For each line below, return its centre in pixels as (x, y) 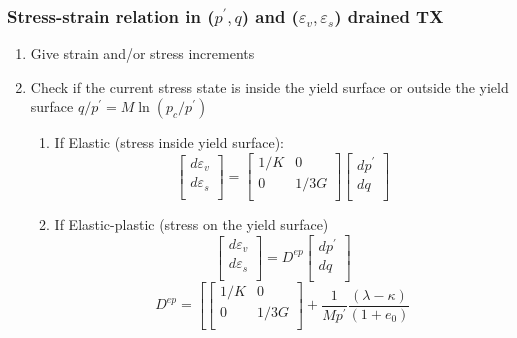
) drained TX (389, 15)
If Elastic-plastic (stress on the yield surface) (191, 224)
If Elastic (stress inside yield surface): (169, 142)
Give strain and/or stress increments (142, 53)
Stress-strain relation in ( (111, 15)
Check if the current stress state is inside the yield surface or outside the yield (269, 86)
